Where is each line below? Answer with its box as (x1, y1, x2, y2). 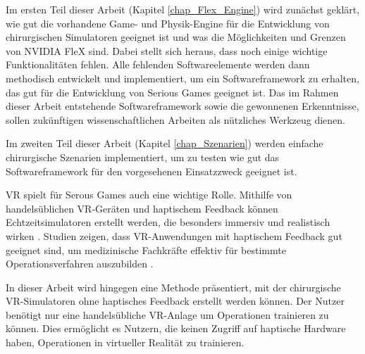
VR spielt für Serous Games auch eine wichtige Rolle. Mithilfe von (6, 187, 292, 202)
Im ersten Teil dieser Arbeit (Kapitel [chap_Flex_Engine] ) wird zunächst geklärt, (6, 2, 360, 16)
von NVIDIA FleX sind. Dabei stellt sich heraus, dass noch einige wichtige (6, 43, 328, 58)
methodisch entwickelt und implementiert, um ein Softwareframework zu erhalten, (6, 70, 359, 85)
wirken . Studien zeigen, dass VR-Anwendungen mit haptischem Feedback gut (6, 228, 342, 243)
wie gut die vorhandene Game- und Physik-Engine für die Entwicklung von (6, 15, 330, 30)
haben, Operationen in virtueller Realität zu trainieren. (6, 335, 245, 350)
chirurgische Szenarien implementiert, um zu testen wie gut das (6, 149, 280, 164)
